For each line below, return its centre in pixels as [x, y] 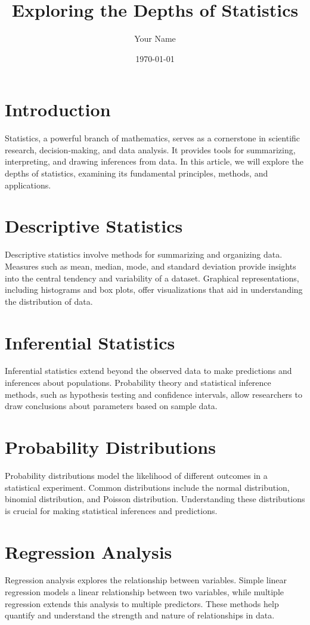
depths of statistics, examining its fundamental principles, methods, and [137, 173]
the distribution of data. [49, 301]
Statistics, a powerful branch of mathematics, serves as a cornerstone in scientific [153, 138]
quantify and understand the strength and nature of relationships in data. [140, 615]
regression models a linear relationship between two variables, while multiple [145, 592]
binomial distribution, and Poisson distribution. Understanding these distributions [155, 499]
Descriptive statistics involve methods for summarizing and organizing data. [144, 254]
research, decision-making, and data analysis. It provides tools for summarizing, [150, 149]
